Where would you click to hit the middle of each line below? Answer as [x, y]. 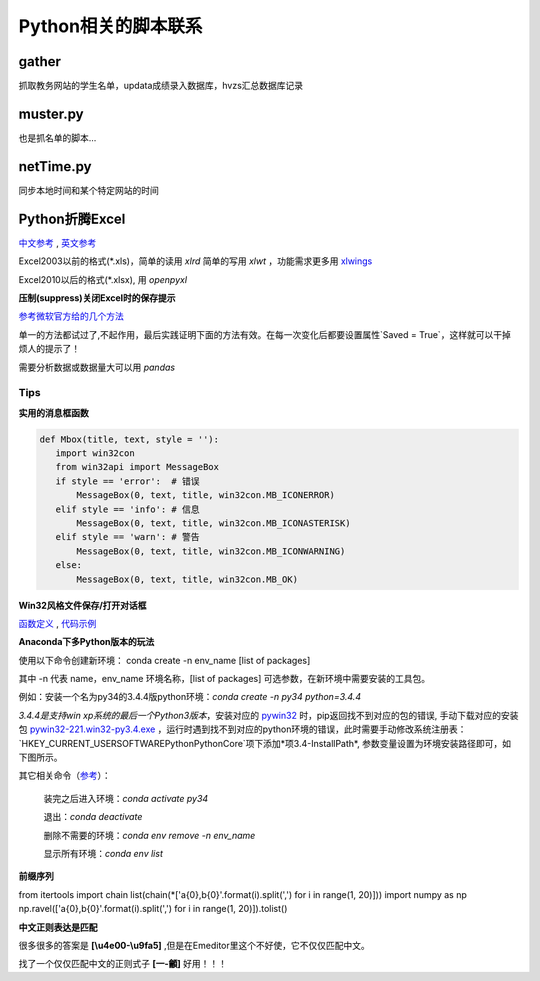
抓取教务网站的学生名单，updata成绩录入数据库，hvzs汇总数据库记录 [161, 86]
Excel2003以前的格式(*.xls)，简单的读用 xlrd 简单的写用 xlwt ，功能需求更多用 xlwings [195, 261]
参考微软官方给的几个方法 [71, 316]
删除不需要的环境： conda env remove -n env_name [149, 835]
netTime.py [55, 166]
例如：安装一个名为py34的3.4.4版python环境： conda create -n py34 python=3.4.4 [190, 697]
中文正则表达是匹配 [58, 927]
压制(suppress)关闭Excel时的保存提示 [97, 297]
